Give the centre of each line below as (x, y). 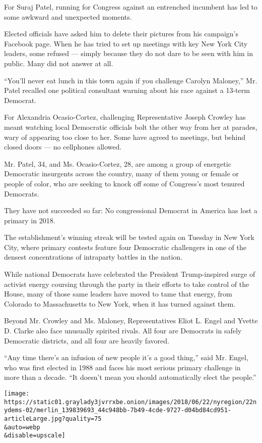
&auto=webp (22, 427)
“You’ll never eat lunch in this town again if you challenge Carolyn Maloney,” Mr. (131, 80)
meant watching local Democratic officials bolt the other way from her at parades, (131, 127)
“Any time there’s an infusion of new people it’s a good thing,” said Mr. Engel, (126, 357)
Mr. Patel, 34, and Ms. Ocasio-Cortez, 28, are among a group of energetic (118, 163)
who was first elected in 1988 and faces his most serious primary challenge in (122, 367)
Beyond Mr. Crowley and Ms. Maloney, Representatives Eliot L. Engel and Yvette (131, 321)
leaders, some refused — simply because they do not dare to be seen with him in (129, 53)
